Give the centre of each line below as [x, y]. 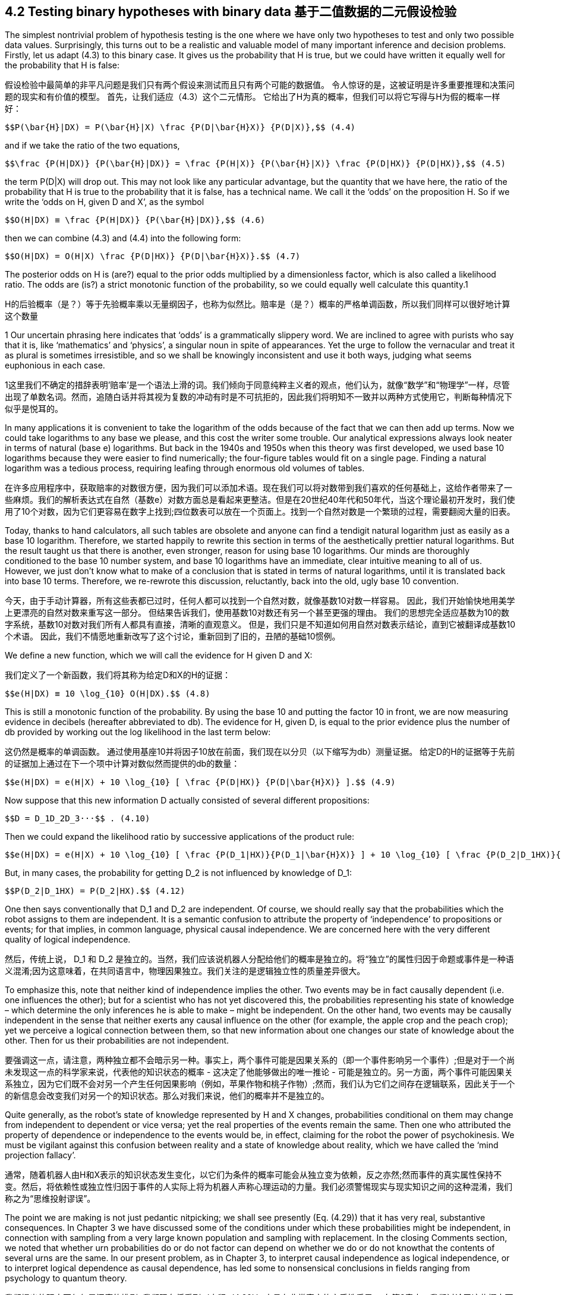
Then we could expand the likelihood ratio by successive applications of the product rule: [179, 837]
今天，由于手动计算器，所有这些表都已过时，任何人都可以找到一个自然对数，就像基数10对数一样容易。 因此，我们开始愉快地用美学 [260, 601]
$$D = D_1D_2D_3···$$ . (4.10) [78, 819]
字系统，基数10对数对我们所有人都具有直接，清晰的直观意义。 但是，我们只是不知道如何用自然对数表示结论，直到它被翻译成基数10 [260, 625]
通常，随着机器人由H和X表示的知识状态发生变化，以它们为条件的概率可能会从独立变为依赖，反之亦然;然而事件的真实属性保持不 [253, 1175]
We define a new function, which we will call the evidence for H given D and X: [159, 656]
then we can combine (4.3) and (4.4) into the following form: [123, 238]
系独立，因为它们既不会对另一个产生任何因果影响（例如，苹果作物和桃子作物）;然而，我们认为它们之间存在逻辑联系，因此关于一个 [260, 1084]
